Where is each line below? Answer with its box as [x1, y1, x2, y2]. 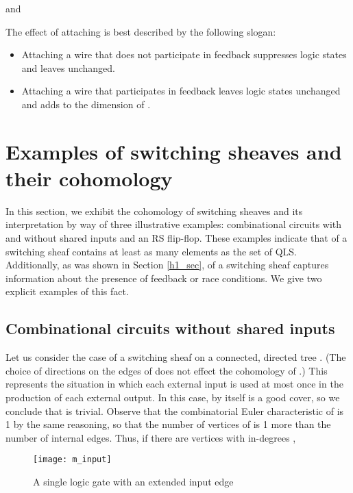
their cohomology [5, 164, 173, 192]
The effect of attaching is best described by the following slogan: [5, 24, 276, 38]
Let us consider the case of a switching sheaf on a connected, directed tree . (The [5, 350, 346, 364]
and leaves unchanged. [21, 60, 115, 75]
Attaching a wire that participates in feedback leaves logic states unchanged [21, 84, 341, 98]
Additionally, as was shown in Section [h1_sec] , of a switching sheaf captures [5, 257, 329, 272]
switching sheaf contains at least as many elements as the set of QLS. [5, 244, 297, 258]
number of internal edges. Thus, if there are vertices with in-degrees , [5, 430, 296, 444]
